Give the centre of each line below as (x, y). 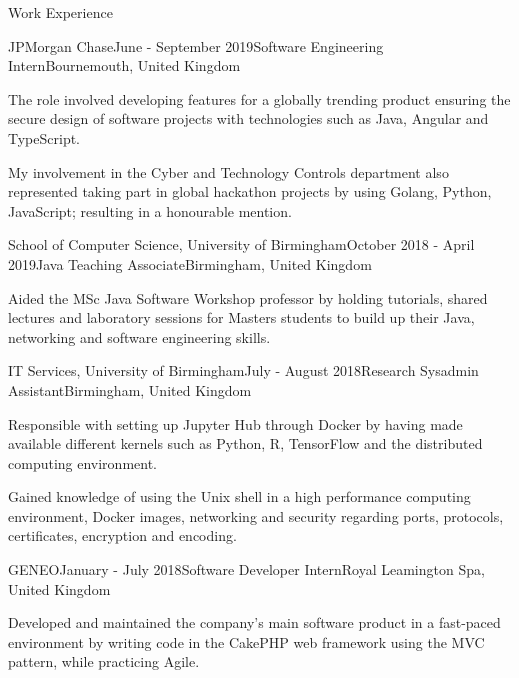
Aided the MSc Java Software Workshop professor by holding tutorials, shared (248, 297)
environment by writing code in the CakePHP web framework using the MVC (246, 641)
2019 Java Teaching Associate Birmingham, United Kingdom (190, 263)
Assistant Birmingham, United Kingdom (130, 389)
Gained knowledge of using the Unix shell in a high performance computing (239, 496)
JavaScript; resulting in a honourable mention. (150, 210)
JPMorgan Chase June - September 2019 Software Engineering (196, 45)
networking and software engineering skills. (139, 336)
